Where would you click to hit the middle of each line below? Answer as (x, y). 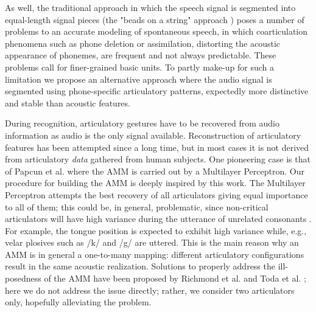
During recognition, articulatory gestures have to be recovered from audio (142, 123)
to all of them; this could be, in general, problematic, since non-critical (137, 206)
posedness (23, 278)
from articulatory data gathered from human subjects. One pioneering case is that (158, 159)
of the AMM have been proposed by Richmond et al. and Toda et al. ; (175, 278)
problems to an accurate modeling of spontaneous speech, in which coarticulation (156, 31)
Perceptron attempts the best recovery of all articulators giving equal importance (156, 194)
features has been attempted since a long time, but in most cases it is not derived (157, 147)
